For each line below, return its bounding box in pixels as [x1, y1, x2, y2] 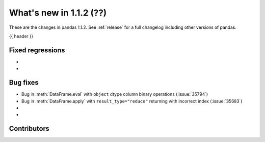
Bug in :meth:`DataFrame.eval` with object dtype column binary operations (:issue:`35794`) [21, 91, 208, 97]
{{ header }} [9, 33, 34, 39]
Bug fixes [9, 79, 39, 87]
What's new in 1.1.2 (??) [9, 7, 107, 18]
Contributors [9, 124, 50, 133]
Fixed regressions [9, 46, 65, 54]
